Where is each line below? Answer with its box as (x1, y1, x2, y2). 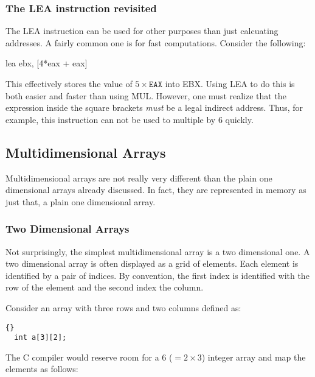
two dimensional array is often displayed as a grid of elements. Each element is (5, 257, 299, 270)
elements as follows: (5, 362, 78, 375)
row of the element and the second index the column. (5, 281, 204, 294)
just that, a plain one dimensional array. (5, 195, 156, 208)
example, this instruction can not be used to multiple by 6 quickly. (5, 113, 254, 125)
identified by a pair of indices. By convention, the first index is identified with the (5, 269, 310, 281)
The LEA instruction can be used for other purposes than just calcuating (5, 24, 279, 37)
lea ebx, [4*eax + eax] (5, 57, 88, 69)
